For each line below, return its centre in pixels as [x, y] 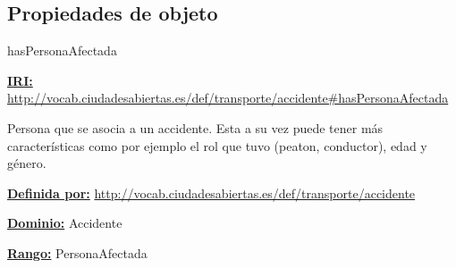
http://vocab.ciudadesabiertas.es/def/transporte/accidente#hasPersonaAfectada [228, 98]
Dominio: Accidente [65, 223]
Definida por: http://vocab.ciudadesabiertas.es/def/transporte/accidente [211, 193]
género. [27, 163]
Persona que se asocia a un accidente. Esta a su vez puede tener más [195, 127]
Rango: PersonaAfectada [77, 252]
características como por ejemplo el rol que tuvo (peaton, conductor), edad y [217, 145]
